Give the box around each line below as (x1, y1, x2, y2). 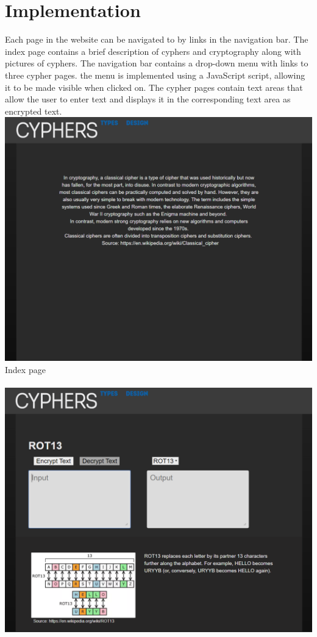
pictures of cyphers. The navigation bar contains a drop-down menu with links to (5, 57, 308, 69)
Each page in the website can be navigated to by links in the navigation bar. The (5, 33, 308, 46)
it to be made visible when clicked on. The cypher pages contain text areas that (5, 80, 303, 93)
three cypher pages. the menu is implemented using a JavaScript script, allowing (5, 68, 305, 81)
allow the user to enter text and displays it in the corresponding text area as (5, 93, 291, 105)
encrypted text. (5, 104, 62, 117)
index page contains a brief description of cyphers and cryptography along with (5, 44, 301, 57)
